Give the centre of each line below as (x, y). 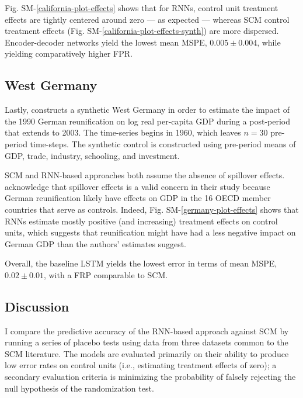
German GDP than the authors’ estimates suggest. (95, 243)
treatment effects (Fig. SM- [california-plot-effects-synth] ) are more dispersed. (142, 31)
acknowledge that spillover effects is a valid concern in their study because (137, 186)
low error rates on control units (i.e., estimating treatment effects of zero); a (141, 365)
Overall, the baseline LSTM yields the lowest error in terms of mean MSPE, (141, 263)
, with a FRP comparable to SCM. (106, 274)
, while (269, 42)
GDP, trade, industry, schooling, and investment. (92, 155)
